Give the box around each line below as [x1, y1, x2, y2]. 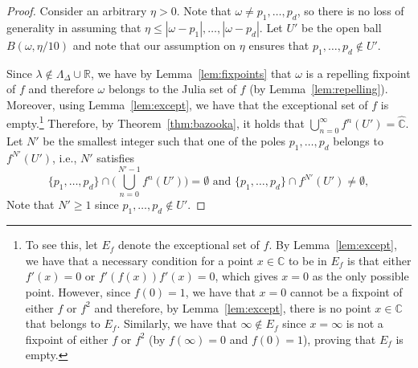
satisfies [96, 149, 135, 166]
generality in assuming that [6, 18, 141, 35]
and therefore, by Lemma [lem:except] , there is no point [94, 299, 371, 316]
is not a [346, 315, 383, 332]
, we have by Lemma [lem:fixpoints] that [91, 64, 292, 81]
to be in [288, 251, 327, 268]
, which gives [215, 268, 278, 284]
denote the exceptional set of [118, 236, 260, 253]
